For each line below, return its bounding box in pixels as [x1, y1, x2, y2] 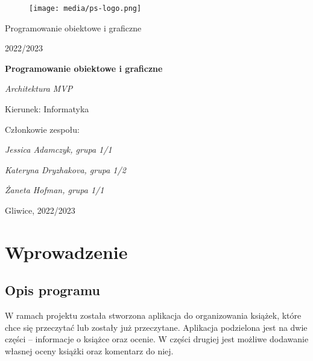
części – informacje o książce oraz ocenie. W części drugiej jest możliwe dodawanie [5, 333, 309, 345]
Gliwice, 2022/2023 [5, 204, 75, 216]
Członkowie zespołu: [5, 123, 80, 135]
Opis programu [5, 281, 100, 299]
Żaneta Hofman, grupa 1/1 [5, 184, 104, 196]
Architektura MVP [5, 82, 73, 95]
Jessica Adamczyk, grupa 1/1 [5, 143, 112, 156]
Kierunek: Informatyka [5, 103, 89, 115]
